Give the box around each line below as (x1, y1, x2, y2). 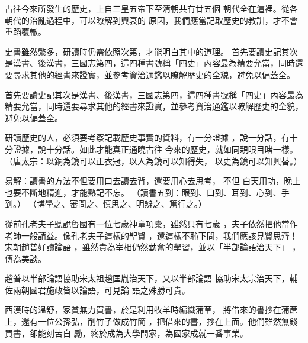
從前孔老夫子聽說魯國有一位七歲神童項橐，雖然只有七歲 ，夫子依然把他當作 (5, 217, 298, 229)
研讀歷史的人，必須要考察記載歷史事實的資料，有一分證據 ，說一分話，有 (5, 131, 290, 144)
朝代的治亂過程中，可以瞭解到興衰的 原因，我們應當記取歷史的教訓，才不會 (5, 14, 298, 26)
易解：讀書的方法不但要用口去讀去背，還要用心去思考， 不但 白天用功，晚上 (5, 174, 301, 187)
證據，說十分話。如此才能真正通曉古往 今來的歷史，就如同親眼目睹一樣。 (12, 143, 298, 155)
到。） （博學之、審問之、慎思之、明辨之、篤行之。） (5, 198, 207, 210)
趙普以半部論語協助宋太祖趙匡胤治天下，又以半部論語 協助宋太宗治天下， (5, 272, 290, 284)
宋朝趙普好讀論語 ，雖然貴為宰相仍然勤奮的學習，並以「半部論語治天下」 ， (5, 241, 301, 253)
